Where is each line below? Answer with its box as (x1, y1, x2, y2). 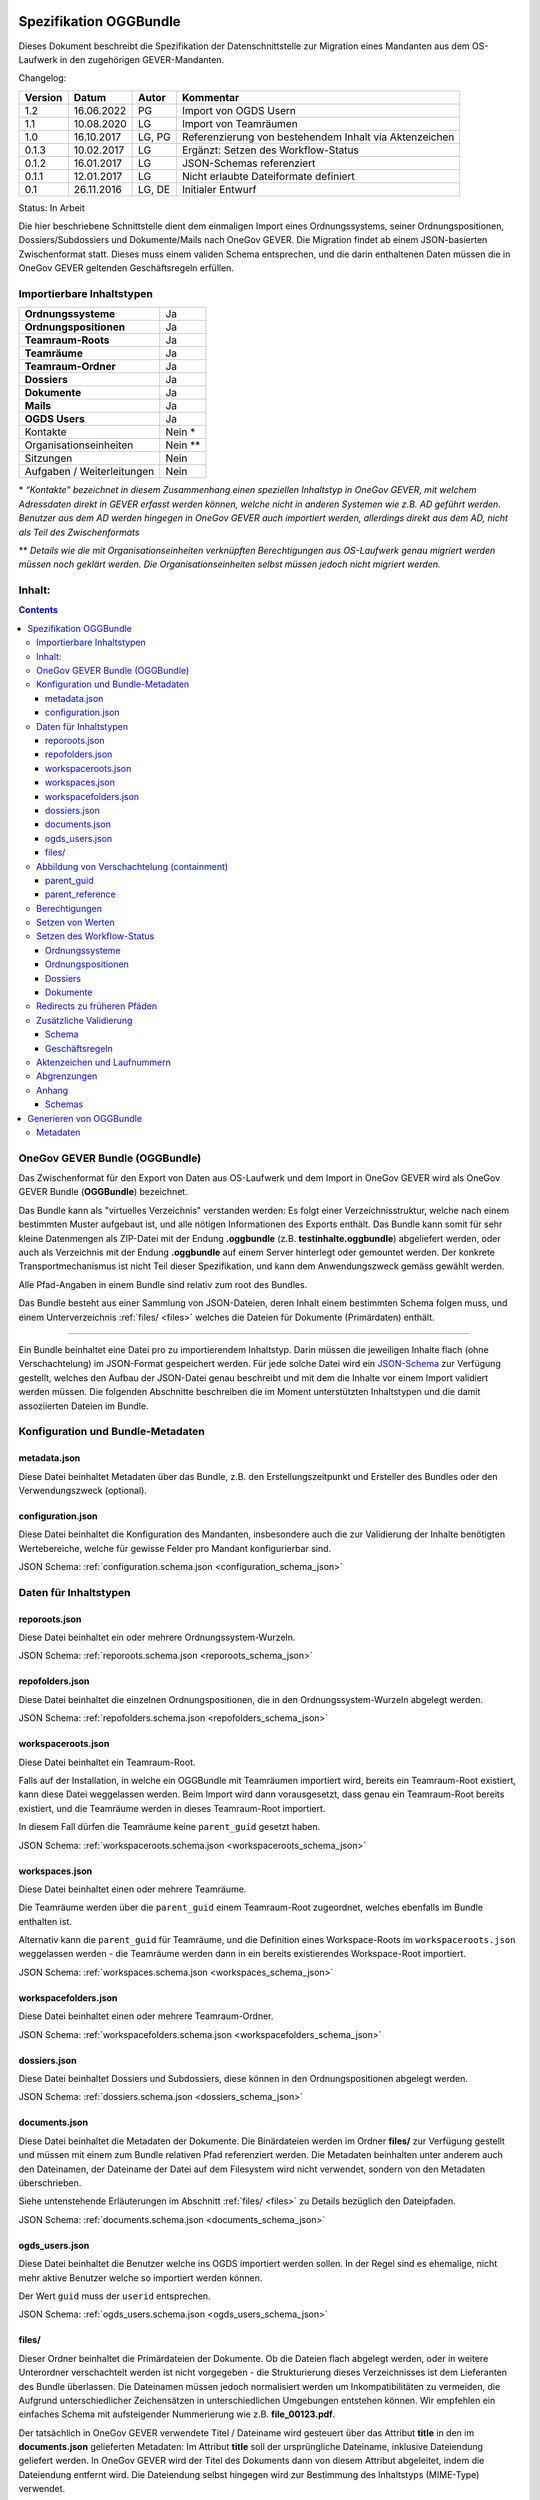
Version (24, 90, 63, 104)
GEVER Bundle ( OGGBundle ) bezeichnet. (18, 1186, 189, 1198)
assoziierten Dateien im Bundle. (18, 1400, 149, 1412)
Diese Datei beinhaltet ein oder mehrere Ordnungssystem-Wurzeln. (18, 1631, 296, 1644)
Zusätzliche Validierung (36, 1014, 133, 1026)
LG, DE (138, 182, 170, 196)
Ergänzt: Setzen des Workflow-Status (181, 143, 359, 157)
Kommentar (181, 90, 240, 104)
